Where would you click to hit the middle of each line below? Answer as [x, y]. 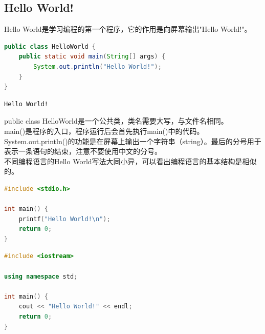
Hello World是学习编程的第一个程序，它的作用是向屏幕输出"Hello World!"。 [128, 29]
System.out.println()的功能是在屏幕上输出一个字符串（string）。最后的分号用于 [133, 141]
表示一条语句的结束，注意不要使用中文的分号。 [83, 151]
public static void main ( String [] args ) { [92, 57]
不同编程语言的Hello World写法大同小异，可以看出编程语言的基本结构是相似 [130, 161]
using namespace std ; [41, 276]
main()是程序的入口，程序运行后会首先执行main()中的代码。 [104, 131]
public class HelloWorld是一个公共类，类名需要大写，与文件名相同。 [116, 121]
